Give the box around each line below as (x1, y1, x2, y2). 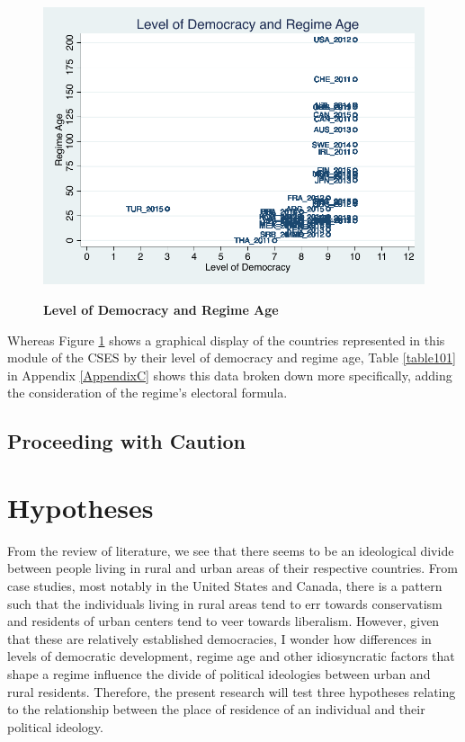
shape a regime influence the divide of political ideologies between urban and (7, 664, 431, 683)
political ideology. (7, 717, 103, 736)
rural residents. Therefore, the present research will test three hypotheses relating (7, 682, 456, 701)
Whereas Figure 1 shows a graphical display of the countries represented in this (7, 330, 445, 349)
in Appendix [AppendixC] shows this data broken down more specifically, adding (7, 365, 452, 384)
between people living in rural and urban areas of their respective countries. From (7, 559, 458, 577)
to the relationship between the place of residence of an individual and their (7, 700, 425, 719)
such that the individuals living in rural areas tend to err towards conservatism (7, 594, 443, 612)
